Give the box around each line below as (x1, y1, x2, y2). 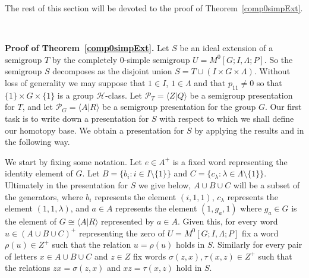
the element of (5, 215, 57, 228)
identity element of (5, 167, 73, 179)
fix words (133, 249, 166, 262)
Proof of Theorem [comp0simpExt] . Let (5, 42, 169, 54)
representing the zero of (78, 226, 165, 239)
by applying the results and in (194, 124, 304, 136)
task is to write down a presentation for (5, 112, 149, 124)
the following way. (5, 135, 70, 148)
